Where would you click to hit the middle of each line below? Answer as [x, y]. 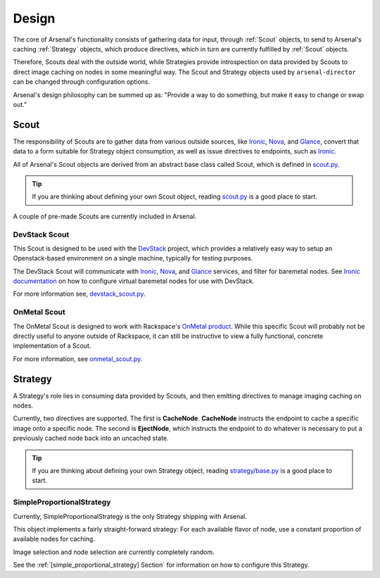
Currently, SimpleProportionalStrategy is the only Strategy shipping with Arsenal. [130, 516]
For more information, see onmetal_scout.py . [78, 358]
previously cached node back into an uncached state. [91, 438]
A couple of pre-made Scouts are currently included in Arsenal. [105, 216]
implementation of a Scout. [52, 346]
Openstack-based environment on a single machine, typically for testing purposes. [133, 258]
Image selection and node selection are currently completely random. [114, 552]
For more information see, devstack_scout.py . [79, 294]
